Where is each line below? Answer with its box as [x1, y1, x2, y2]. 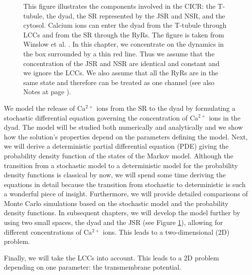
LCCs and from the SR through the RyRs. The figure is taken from [23, 29, 224, 39]
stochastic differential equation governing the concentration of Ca [4, 112, 199, 122]
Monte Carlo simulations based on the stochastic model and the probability [4, 198, 229, 208]
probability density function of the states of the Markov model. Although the [4, 150, 234, 160]
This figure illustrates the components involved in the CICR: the [23, 1, 216, 11]
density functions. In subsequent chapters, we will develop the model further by [4, 207, 240, 218]
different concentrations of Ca [4, 226, 92, 237]
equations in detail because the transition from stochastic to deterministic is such [4, 179, 246, 189]
